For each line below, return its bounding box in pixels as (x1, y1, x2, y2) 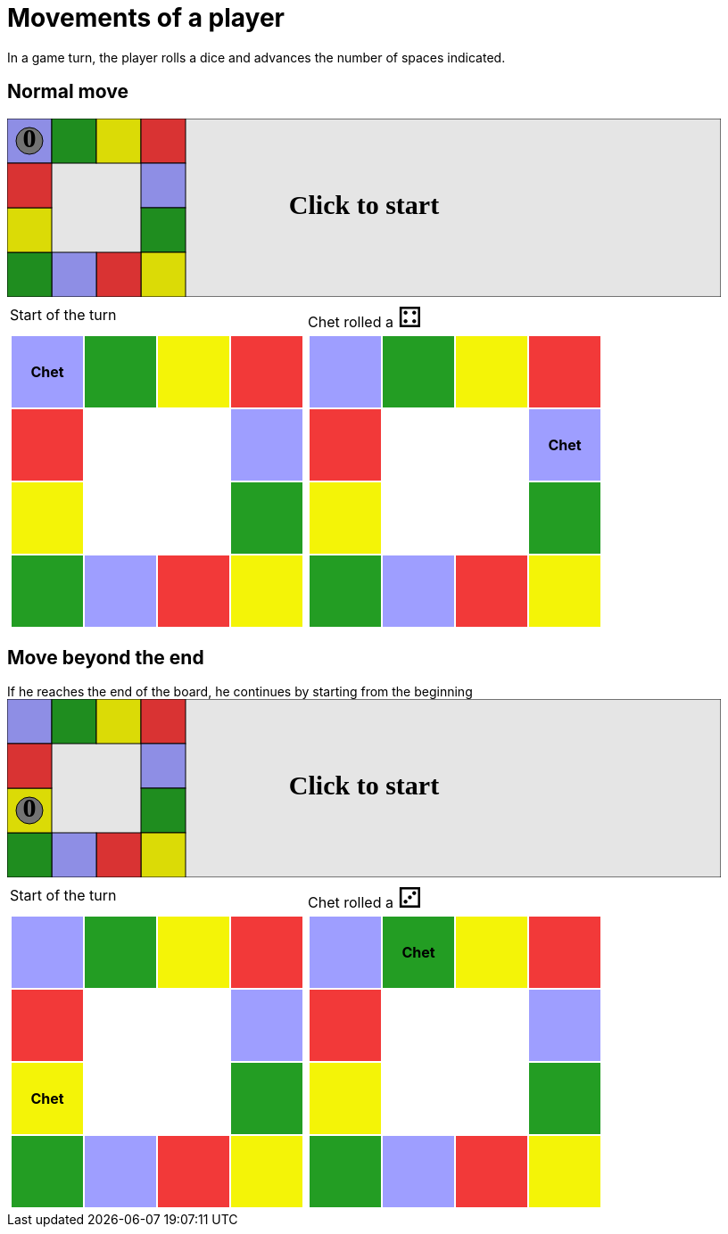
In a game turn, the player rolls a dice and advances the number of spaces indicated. (7, 49, 506, 65)
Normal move (7, 80, 128, 103)
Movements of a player (7, 3, 285, 33)
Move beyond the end (7, 646, 204, 670)
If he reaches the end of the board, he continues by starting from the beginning (7, 684, 473, 700)
